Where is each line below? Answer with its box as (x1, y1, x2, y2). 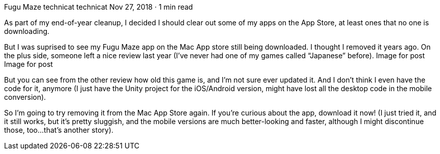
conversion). (4, 93, 46, 101)
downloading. (4, 27, 50, 35)
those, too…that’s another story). (4, 126, 113, 134)
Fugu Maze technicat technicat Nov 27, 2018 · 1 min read (4, 3, 193, 11)
